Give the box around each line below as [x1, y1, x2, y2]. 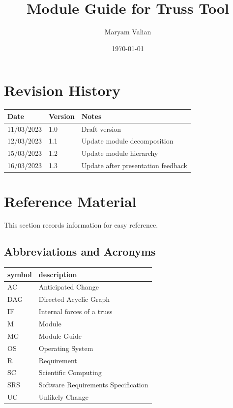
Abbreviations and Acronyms [4, 244, 156, 259]
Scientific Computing [38, 367, 102, 378]
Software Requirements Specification [38, 379, 148, 390]
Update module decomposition [81, 136, 174, 146]
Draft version [81, 123, 121, 134]
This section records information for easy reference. [4, 220, 158, 230]
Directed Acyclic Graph [38, 294, 110, 304]
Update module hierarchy [81, 148, 158, 158]
